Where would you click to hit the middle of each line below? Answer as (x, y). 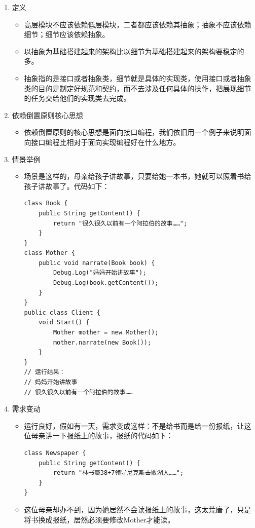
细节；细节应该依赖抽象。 (67, 34)
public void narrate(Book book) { (97, 263)
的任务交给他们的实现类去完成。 (77, 98)
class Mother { (49, 253)
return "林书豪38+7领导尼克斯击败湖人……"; (118, 473)
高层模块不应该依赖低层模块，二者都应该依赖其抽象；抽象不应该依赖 (138, 24)
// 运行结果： (45, 372)
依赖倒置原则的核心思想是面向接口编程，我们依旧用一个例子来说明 (134, 132)
